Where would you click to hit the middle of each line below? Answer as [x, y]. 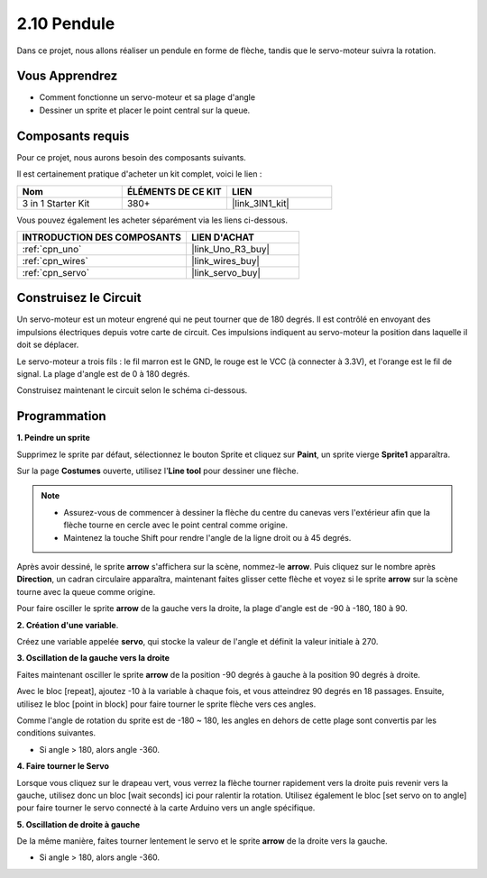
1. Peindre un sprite [53, 438]
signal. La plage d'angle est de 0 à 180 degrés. [103, 374]
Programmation [62, 416]
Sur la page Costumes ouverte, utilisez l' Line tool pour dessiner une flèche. [158, 471]
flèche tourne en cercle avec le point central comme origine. [176, 525]
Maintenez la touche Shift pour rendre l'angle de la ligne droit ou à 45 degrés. [207, 537]
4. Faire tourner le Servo [63, 766]
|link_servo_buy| [226, 272]
